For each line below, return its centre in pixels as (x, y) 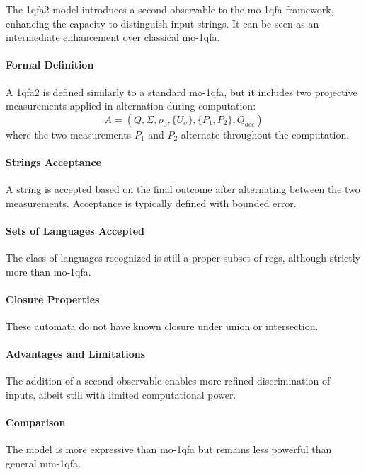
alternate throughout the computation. (265, 134)
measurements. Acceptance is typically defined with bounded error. (151, 203)
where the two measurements (69, 134)
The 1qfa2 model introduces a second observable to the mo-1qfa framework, (170, 9)
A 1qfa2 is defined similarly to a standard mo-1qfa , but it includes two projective (182, 92)
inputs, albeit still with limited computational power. (121, 395)
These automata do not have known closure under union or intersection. (162, 326)
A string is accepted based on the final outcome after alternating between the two (183, 189)
